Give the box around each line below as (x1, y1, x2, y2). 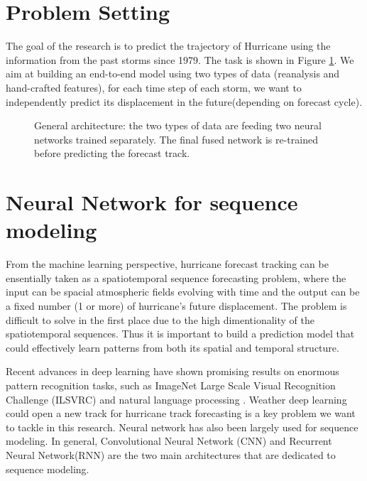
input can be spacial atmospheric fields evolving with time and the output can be (6, 284, 360, 299)
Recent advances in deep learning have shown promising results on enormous (6, 364, 339, 379)
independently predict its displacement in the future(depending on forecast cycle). (6, 94, 363, 109)
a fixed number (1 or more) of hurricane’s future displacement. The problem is (6, 298, 347, 313)
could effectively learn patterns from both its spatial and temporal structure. (6, 340, 339, 355)
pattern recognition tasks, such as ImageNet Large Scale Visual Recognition (6, 377, 336, 392)
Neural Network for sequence (6, 188, 298, 217)
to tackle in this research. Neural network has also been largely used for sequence (6, 419, 358, 434)
